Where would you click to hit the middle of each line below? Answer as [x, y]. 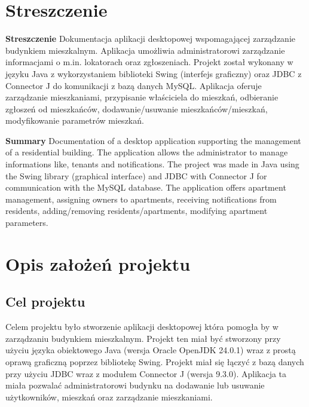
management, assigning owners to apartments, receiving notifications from [141, 199]
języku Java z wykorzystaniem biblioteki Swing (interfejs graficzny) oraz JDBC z [154, 73]
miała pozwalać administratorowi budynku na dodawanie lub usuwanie [135, 385]
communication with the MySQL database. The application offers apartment [146, 187]
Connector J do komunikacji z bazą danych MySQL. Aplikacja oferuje [134, 85]
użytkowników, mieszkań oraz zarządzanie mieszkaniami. [109, 397]
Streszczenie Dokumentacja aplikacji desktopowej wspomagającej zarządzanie [150, 39]
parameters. [27, 223]
